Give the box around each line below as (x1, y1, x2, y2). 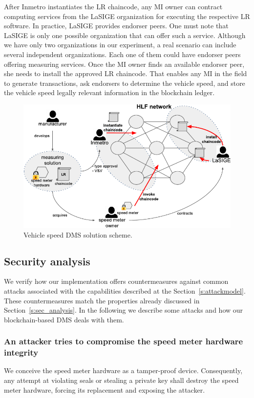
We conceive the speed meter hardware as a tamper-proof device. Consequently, (4, 365, 243, 376)
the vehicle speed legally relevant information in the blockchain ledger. (4, 87, 215, 98)
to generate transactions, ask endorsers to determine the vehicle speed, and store (4, 78, 245, 88)
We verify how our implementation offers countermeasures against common (4, 276, 229, 286)
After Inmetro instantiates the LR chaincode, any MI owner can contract (4, 1, 223, 11)
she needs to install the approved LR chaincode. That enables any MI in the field (4, 68, 247, 79)
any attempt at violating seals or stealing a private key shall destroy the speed (4, 375, 239, 385)
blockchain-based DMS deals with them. (4, 314, 124, 324)
